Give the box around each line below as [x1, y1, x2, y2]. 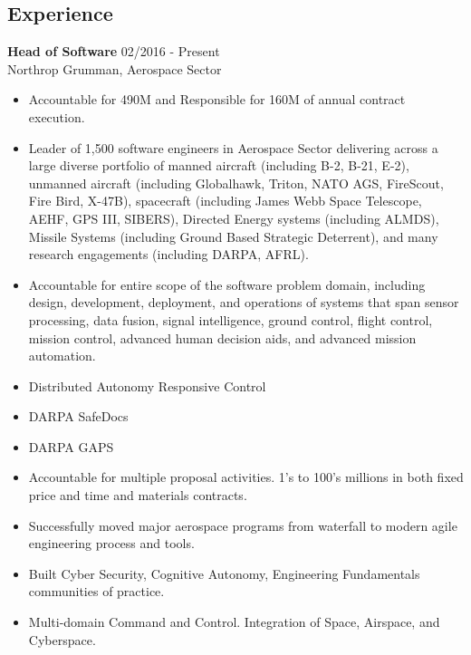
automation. [28, 346, 96, 365]
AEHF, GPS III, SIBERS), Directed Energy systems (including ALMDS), [28, 208, 439, 227]
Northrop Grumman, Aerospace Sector [7, 59, 222, 78]
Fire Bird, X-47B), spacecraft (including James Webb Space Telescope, [28, 191, 422, 210]
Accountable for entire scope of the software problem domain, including [28, 275, 426, 294]
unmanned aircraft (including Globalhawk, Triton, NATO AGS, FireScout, [28, 173, 444, 192]
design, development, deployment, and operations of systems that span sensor [28, 293, 459, 312]
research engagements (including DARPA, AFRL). [28, 245, 309, 264]
